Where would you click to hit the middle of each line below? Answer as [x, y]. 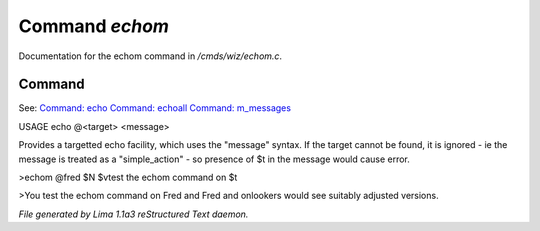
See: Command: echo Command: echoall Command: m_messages [155, 108]
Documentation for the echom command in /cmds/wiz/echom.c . [150, 56]
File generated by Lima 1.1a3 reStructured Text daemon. [133, 214]
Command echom [94, 26]
